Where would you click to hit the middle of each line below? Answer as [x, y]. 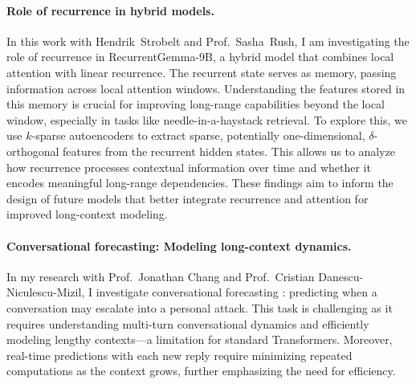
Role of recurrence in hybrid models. [110, 10]
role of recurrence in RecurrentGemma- [103, 57]
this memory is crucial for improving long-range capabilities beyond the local [196, 104]
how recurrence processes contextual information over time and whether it [189, 167]
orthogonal [33, 151]
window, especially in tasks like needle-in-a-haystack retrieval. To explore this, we [207, 119]
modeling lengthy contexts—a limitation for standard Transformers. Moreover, [200, 339]
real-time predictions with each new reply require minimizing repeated [179, 355]
